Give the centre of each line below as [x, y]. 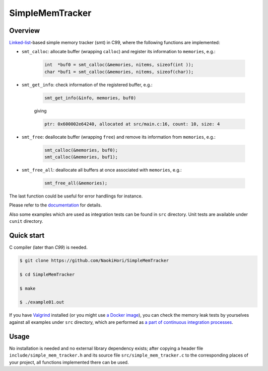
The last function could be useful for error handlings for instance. [76, 196]
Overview [25, 31]
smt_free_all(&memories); [76, 183]
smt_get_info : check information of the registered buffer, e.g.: [87, 85]
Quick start [27, 235]
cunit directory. [26, 221]
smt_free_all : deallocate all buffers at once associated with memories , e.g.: [102, 170]
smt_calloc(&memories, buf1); [81, 157]
